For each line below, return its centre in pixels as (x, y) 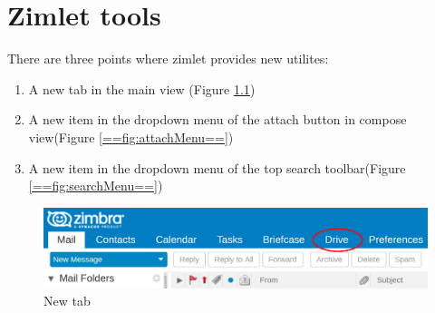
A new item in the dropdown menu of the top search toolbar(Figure (217, 167)
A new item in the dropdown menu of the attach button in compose (217, 119)
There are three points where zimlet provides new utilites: (168, 59)
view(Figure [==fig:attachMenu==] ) (131, 137)
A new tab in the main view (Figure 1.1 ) (142, 88)
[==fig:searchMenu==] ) (96, 186)
